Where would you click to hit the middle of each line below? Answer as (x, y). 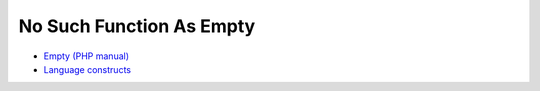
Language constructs (87, 69)
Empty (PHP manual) (86, 56)
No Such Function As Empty (137, 26)
